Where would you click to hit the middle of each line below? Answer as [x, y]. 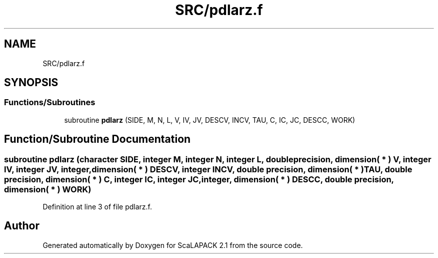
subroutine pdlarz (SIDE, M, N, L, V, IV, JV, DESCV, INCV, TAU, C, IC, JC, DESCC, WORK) [210, 120]
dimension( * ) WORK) [48, 189]
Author [22, 226]
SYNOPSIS [31, 83]
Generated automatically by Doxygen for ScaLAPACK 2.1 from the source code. [173, 245]
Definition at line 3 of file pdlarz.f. [97, 207]
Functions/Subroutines [50, 102]
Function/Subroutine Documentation [97, 139]
